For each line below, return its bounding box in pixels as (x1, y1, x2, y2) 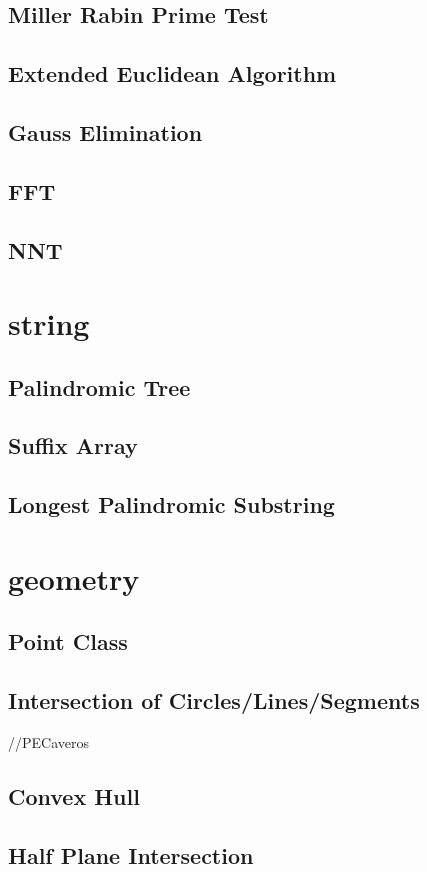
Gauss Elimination (8, 116, 203, 147)
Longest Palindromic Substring (8, 489, 335, 520)
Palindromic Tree (8, 371, 191, 402)
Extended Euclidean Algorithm (8, 58, 337, 89)
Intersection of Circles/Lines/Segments (8, 685, 420, 716)
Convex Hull (8, 780, 140, 811)
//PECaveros (8, 731, 90, 752)
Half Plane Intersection (8, 839, 254, 870)
